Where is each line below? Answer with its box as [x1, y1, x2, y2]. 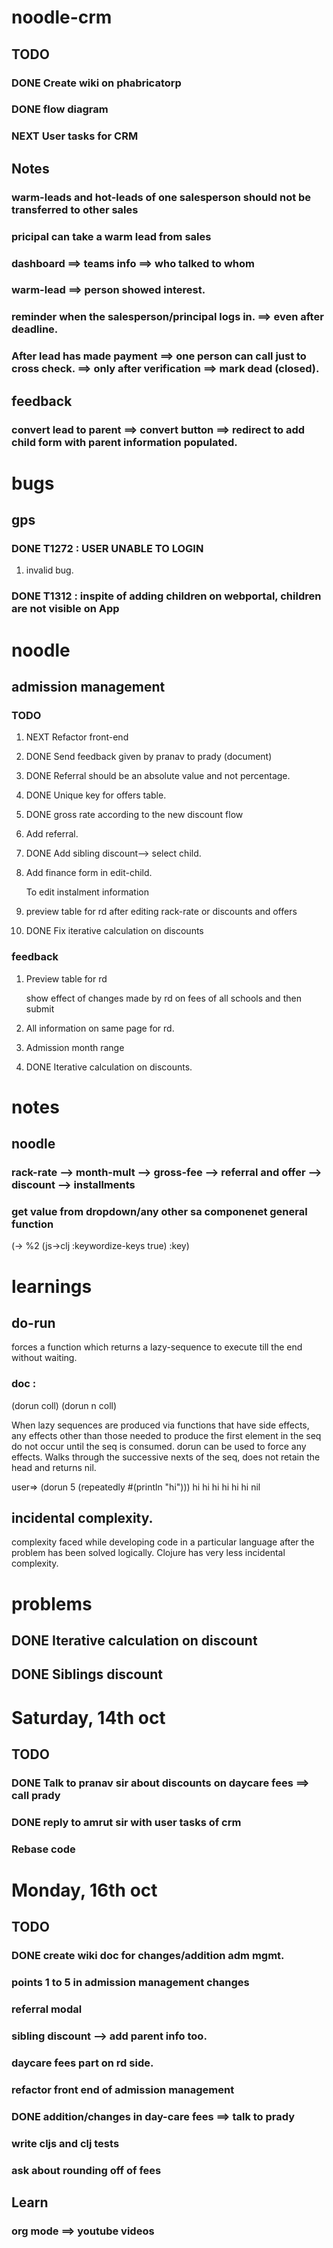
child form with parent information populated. [11, 435, 238, 449]
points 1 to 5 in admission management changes [11, 1976, 250, 1990]
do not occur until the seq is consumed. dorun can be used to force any [11, 1440, 307, 1452]
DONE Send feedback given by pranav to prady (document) [25, 751, 273, 763]
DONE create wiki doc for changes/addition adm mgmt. [11, 1949, 285, 1963]
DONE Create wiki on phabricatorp [11, 76, 182, 90]
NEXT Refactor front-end [25, 731, 129, 743]
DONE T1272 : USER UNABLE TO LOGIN [11, 542, 204, 556]
